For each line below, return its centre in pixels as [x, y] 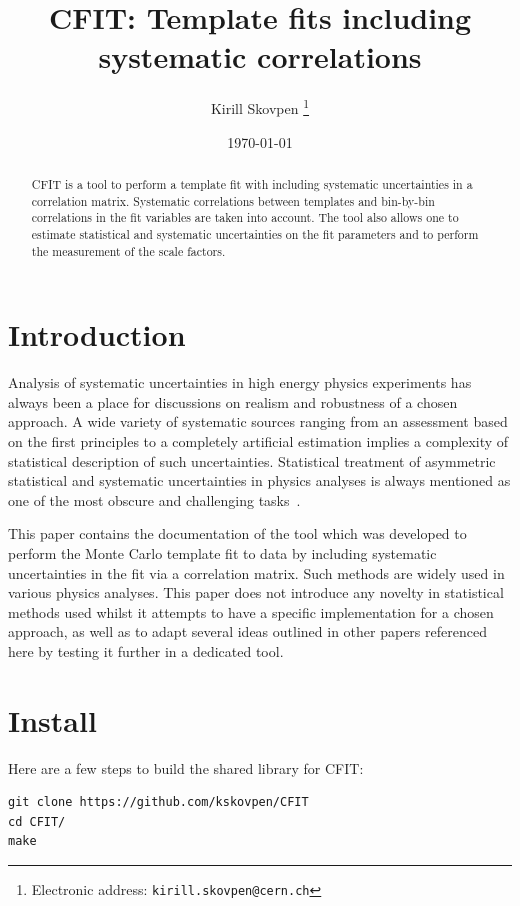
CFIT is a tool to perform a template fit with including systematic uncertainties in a [252, 183]
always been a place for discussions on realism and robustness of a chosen [233, 401]
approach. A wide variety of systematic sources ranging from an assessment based [258, 421]
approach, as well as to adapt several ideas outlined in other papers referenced [247, 631]
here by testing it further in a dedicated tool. [146, 650]
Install [52, 719]
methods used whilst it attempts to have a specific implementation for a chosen [251, 611]
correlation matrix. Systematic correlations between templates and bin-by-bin [233, 200]
